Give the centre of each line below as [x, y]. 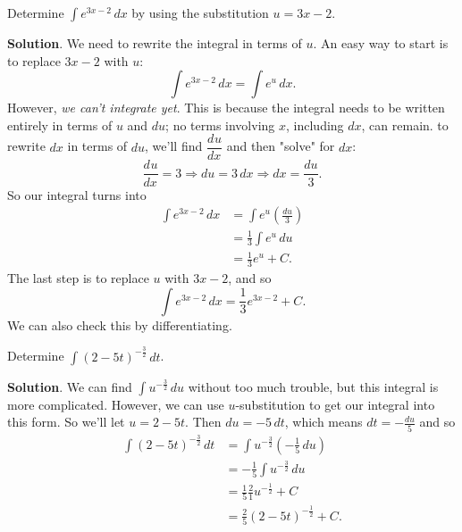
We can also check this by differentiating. [120, 324]
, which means [323, 422]
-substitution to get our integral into [335, 404]
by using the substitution [200, 12]
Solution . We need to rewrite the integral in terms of [155, 43]
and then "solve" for [281, 146]
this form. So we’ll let [66, 422]
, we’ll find [174, 146]
